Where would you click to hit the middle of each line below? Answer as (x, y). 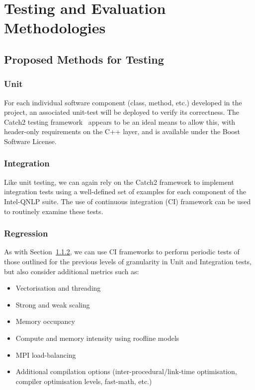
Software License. (30, 141)
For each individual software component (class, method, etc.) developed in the (123, 102)
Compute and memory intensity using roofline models (97, 338)
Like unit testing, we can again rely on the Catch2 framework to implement (119, 182)
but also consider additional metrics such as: (72, 271)
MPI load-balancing (46, 354)
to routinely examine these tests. (54, 211)
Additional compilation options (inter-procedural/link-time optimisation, (126, 371)
